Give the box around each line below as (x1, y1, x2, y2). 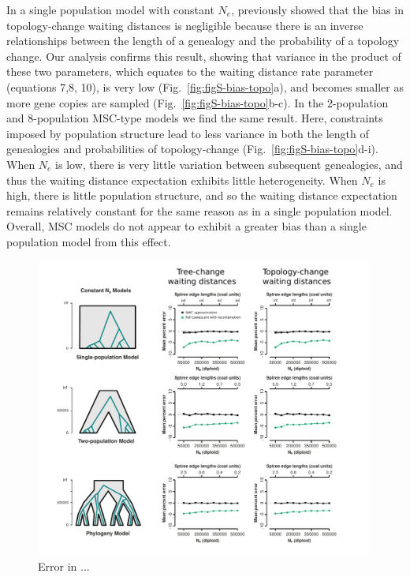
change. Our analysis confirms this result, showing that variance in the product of (6, 47, 401, 64)
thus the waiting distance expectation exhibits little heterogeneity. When (6, 171, 358, 188)
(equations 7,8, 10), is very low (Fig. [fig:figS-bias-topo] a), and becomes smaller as (6, 78, 404, 95)
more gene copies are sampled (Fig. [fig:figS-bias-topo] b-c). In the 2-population (6, 94, 389, 111)
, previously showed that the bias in (231, 2, 404, 17)
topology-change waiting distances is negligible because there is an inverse (6, 17, 363, 33)
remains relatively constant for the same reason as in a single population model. (6, 202, 393, 219)
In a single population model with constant (6, 2, 214, 17)
